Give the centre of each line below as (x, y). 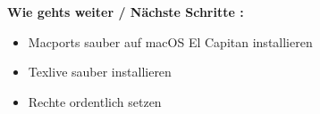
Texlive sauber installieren (100, 72)
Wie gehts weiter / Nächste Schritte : (126, 12)
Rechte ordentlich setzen (95, 101)
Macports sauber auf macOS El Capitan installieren (170, 41)
